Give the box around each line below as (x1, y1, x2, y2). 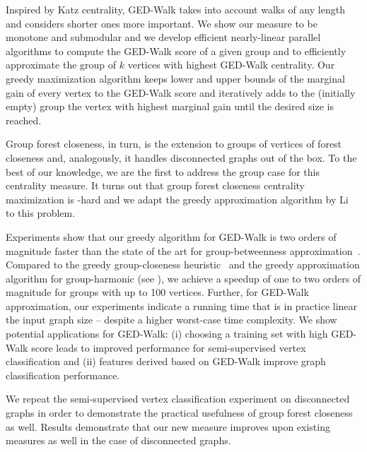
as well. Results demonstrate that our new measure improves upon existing (6, 419, 330, 434)
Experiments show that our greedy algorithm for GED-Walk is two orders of (6, 229, 337, 244)
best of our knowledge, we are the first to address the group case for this (6, 164, 320, 179)
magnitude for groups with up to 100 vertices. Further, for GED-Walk (6, 285, 309, 299)
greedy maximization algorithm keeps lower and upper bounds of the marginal (6, 71, 345, 85)
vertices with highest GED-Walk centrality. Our (127, 57, 335, 72)
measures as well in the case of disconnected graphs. (6, 433, 231, 448)
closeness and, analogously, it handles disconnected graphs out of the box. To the (6, 150, 357, 165)
